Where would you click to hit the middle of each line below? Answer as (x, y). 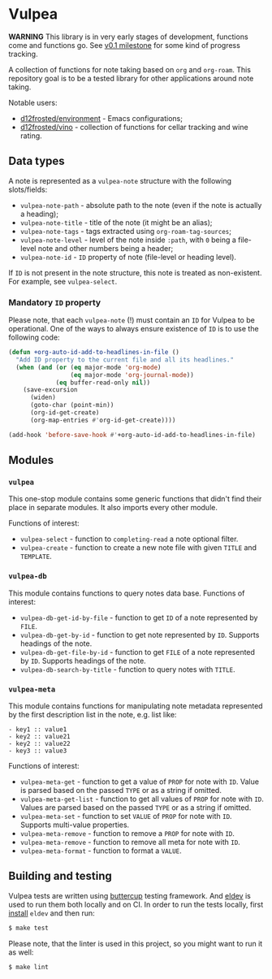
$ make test (28, 928)
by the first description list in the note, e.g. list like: (93, 714)
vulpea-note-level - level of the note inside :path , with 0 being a (128, 240)
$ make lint (28, 967)
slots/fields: (28, 189)
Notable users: (33, 102)
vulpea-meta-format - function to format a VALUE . (101, 851)
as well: (21, 952)
